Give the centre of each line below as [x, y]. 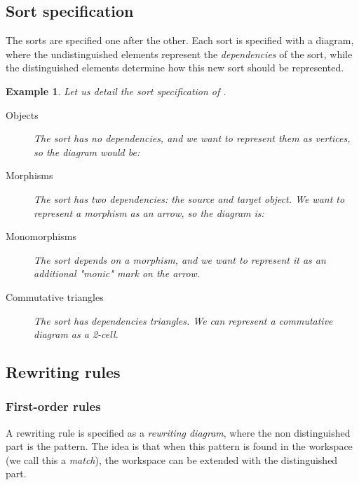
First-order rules [53, 406]
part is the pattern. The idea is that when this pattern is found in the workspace [179, 446]
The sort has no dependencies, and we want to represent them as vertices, [192, 138]
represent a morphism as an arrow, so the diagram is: [149, 212]
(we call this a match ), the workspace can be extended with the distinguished [172, 459]
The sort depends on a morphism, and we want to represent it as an [180, 259]
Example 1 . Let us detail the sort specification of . [116, 91]
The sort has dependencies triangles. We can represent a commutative [183, 320]
